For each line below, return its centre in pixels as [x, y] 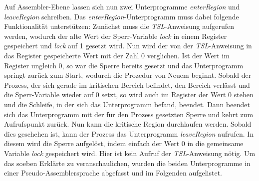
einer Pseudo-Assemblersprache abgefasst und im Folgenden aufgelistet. [113, 173]
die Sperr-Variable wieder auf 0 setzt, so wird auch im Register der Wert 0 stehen [129, 94]
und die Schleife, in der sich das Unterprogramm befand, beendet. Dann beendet [127, 104]
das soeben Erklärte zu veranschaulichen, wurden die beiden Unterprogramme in [127, 163]
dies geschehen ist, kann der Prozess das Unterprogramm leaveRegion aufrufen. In [129, 133]
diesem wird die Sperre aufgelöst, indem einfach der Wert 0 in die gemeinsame [124, 143]
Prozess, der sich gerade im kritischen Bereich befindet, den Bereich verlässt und [127, 85]
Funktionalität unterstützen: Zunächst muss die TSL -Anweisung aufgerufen [119, 26]
